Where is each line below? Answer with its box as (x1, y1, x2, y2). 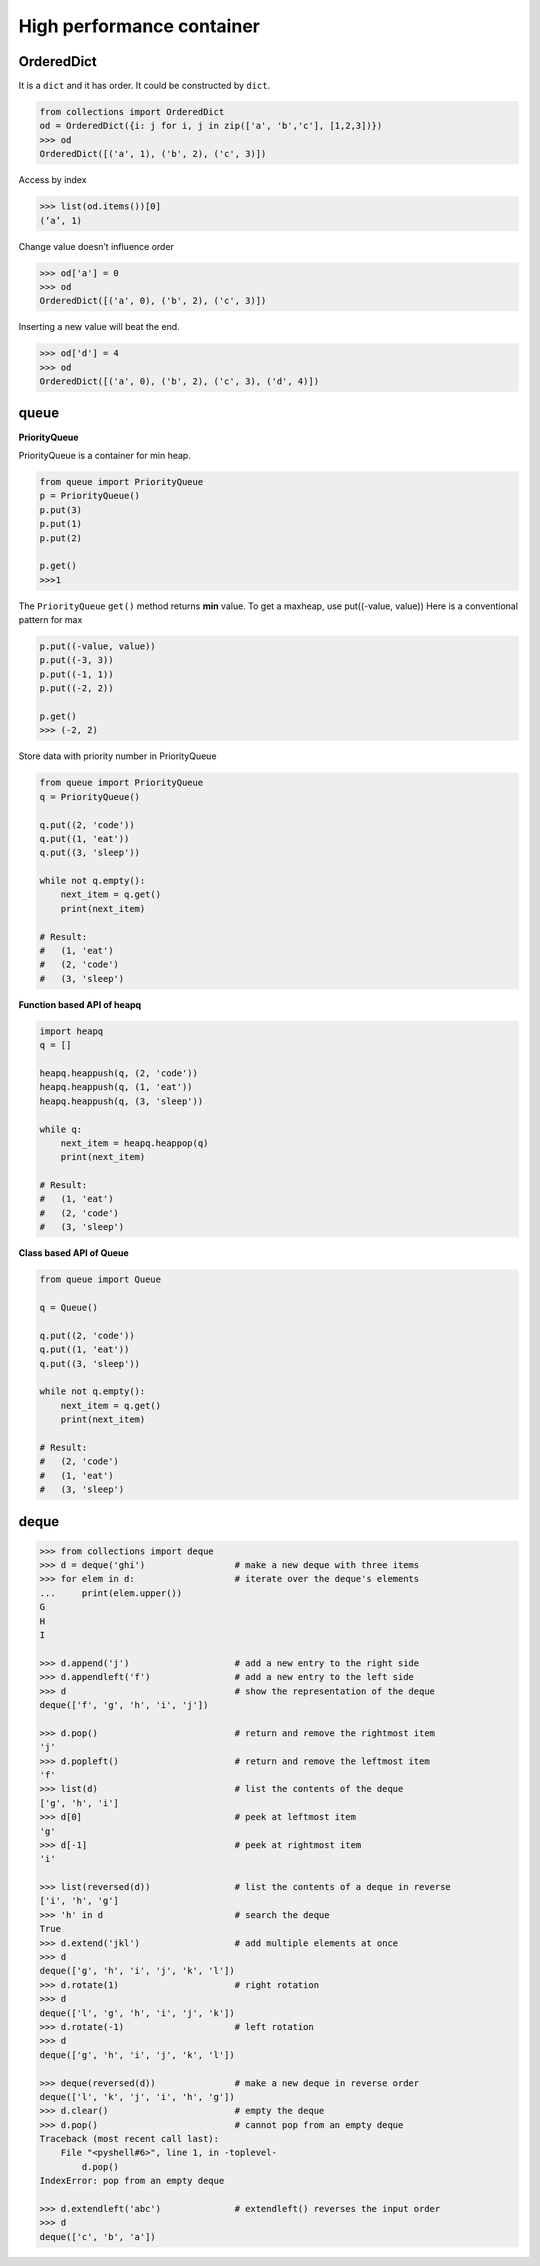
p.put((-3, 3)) (39, 655, 114, 666)
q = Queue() (39, 1302, 99, 1314)
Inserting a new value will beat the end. (18, 321, 180, 333)
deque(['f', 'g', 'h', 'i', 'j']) (39, 1699, 209, 1710)
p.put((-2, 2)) (39, 683, 114, 694)
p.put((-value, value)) (39, 641, 157, 652)
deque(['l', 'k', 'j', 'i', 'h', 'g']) (39, 2091, 235, 2102)
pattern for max (18, 614, 83, 626)
